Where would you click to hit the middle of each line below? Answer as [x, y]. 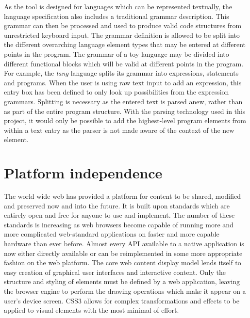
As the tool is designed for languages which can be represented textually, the [118, 6]
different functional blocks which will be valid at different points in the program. [124, 63]
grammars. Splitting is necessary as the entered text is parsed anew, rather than [123, 101]
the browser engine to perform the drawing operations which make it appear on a [125, 291]
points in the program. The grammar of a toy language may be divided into [117, 54]
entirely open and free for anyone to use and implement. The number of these [119, 215]
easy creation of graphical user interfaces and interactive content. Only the [115, 272]
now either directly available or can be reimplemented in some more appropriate [123, 253]
